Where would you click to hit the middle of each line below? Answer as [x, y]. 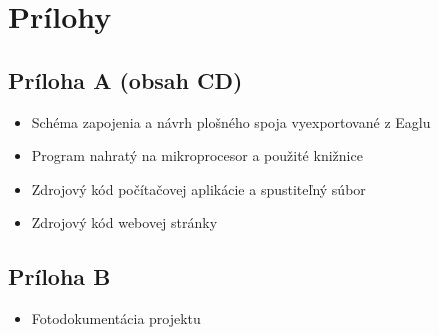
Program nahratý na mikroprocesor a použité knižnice [197, 155]
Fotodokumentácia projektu [116, 318]
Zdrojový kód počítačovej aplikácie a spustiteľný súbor [198, 188]
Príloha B [59, 276]
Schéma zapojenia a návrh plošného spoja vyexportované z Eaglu [231, 121]
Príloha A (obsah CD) [125, 79]
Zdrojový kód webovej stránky [124, 222]
